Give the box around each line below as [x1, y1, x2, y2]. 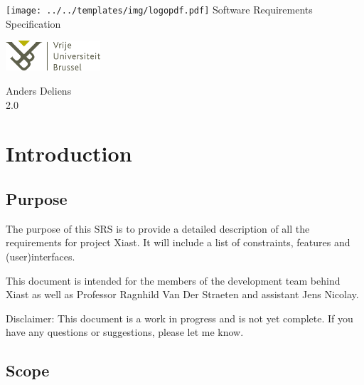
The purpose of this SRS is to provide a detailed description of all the [6, 221, 310, 236]
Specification [6, 16, 61, 31]
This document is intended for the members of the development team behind [6, 273, 341, 288]
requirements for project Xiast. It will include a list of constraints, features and [6, 235, 350, 250]
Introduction [6, 139, 132, 168]
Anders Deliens [6, 83, 72, 98]
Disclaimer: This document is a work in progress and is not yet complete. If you [6, 310, 353, 325]
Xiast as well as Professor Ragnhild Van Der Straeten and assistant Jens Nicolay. [6, 287, 359, 302]
